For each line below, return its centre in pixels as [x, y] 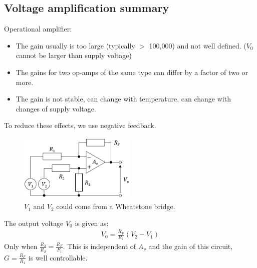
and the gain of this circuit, [191, 246]
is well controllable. [58, 257]
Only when [21, 246]
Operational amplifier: [38, 29]
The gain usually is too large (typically [75, 45]
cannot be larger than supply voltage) [74, 55]
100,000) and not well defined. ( [198, 45]
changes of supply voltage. [56, 108]
